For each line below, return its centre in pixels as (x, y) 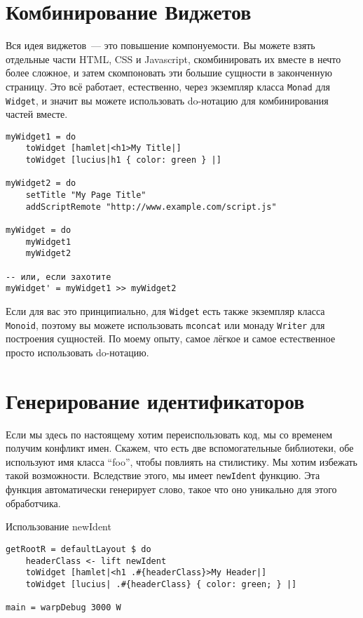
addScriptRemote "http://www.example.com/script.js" (151, 207)
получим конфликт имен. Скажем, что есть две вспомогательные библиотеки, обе (180, 448)
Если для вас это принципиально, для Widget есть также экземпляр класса (165, 311)
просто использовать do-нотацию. (77, 352)
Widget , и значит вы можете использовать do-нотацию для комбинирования (167, 100)
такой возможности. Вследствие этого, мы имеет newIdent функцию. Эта (163, 475)
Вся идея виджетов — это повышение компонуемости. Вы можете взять (160, 45)
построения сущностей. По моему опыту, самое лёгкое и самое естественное (171, 338)
